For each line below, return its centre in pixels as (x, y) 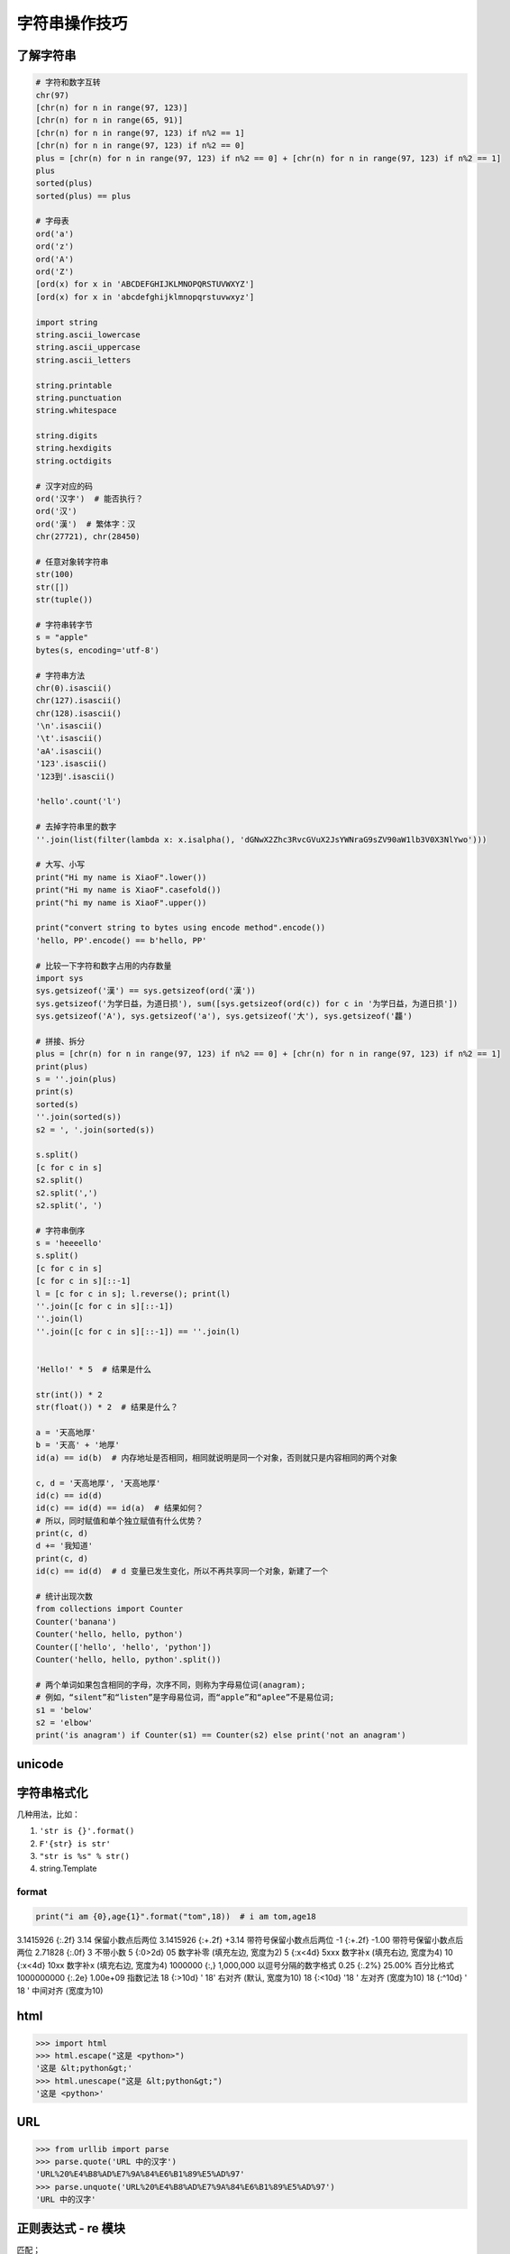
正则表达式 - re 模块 (71, 2228)
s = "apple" (62, 637)
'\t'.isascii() (69, 738)
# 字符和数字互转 (68, 82)
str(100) (55, 574)
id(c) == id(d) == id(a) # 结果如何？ (120, 1508)
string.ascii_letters (83, 360)
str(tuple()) (64, 600)
